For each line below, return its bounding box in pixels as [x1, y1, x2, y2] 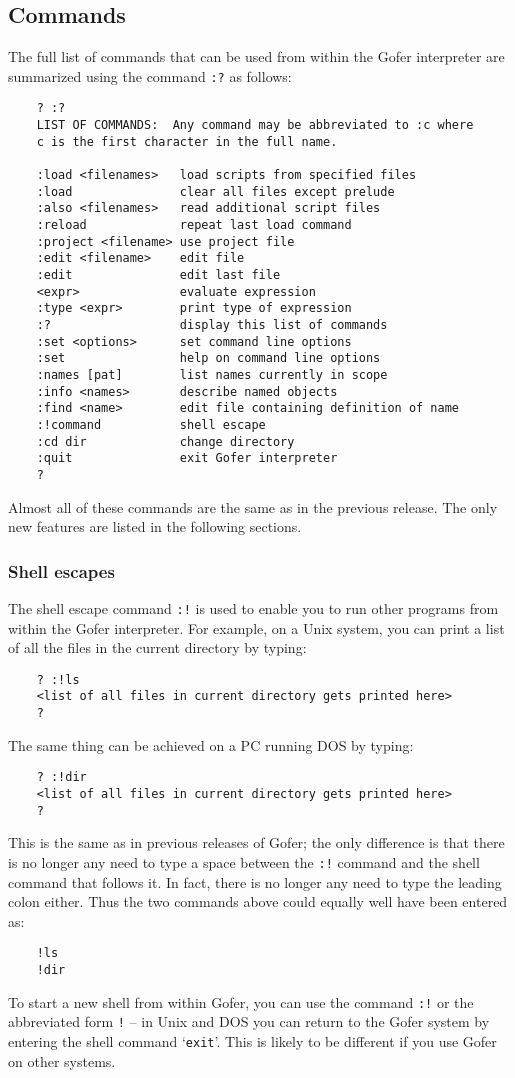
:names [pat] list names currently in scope [36, 367, 388, 382]
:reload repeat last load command [36, 218, 352, 233]
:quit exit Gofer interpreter [36, 451, 338, 466]
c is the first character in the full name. [36, 134, 338, 149]
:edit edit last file [36, 268, 281, 283]
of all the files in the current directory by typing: [8, 637, 307, 658]
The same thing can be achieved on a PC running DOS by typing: [8, 734, 414, 755]
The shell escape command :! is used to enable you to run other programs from [8, 597, 499, 618]
